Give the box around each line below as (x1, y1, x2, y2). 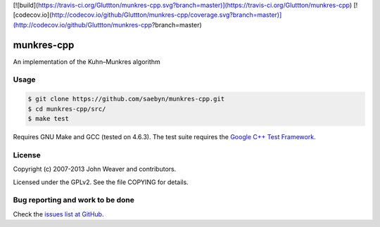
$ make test (27, 115, 70, 123)
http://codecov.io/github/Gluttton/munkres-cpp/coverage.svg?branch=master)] (51, 11, 282, 19)
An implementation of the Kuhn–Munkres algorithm (13, 57, 161, 66)
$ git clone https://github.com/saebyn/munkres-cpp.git (27, 95, 225, 103)
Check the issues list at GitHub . (13, 209, 104, 218)
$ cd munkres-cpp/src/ (27, 105, 106, 112)
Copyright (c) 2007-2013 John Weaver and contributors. (13, 165, 177, 174)
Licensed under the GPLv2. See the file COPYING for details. (13, 178, 189, 186)
